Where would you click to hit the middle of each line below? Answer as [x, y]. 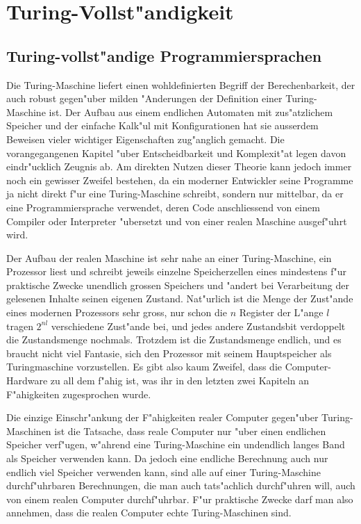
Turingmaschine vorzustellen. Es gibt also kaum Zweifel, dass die [144, 367]
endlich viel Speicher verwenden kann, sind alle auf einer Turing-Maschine [164, 472]
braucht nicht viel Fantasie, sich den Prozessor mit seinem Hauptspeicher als [169, 353]
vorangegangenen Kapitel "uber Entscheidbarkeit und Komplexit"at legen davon [176, 153]
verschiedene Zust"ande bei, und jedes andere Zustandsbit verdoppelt [198, 326]
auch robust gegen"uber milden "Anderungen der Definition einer [144, 98]
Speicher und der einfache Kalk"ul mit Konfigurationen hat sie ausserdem [162, 125]
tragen [20, 326]
